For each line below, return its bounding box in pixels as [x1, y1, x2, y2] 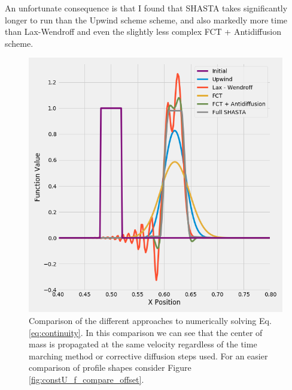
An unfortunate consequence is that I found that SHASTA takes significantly [5, 2, 288, 14]
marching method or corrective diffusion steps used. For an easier [29, 349, 268, 362]
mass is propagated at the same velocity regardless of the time [29, 338, 257, 350]
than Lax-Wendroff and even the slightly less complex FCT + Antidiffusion [5, 25, 281, 38]
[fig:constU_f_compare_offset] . [29, 373, 144, 385]
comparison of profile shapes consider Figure [29, 361, 191, 374]
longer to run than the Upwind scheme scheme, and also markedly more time [5, 13, 288, 26]
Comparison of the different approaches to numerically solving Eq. [29, 314, 272, 326]
